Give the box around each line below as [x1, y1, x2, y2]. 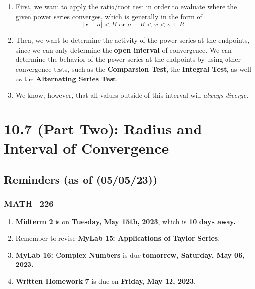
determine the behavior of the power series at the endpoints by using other [15, 54, 241, 64]
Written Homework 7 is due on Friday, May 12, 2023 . [15, 275, 196, 286]
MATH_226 [4, 197, 54, 210]
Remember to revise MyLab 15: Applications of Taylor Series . [15, 233, 220, 243]
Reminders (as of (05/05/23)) [4, 171, 158, 186]
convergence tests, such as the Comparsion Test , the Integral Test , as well [15, 63, 251, 74]
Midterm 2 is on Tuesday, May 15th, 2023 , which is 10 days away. [15, 216, 236, 227]
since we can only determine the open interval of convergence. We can [15, 44, 232, 54]
